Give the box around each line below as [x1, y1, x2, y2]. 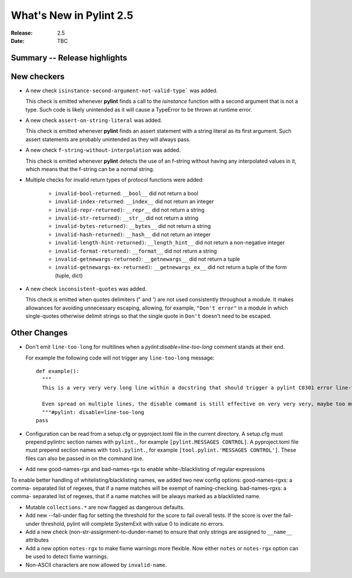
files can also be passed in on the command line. [25, 455, 144, 462]
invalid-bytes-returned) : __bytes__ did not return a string [55, 223, 211, 230]
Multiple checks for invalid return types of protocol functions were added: [25, 176, 204, 183]
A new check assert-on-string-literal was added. [25, 117, 163, 124]
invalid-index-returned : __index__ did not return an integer [55, 198, 214, 205]
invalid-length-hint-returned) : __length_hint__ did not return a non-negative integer [55, 239, 285, 246]
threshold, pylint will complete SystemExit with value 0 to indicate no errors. [41, 520, 225, 527]
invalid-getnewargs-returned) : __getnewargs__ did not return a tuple [55, 256, 241, 263]
